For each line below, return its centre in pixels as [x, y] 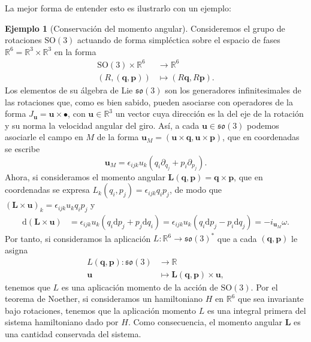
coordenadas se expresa [47, 190]
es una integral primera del [256, 310]
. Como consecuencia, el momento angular [205, 322]
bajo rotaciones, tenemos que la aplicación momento [101, 310]
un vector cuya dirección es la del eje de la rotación [209, 114]
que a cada [237, 238]
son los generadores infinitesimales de [233, 90]
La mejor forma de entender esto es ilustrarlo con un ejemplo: [118, 8]
